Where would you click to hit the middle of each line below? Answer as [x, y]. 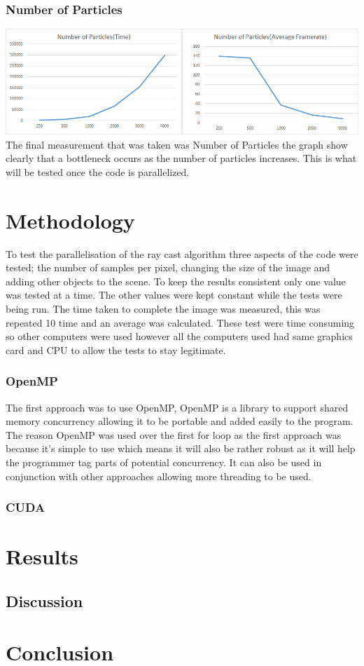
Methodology [70, 220]
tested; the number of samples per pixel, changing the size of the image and [168, 267]
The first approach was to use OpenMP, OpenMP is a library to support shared [177, 407]
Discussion [44, 600]
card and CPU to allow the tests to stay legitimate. [116, 349]
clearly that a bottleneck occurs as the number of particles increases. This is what [181, 158]
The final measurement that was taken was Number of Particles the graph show [177, 144]
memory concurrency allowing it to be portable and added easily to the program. [180, 421]
